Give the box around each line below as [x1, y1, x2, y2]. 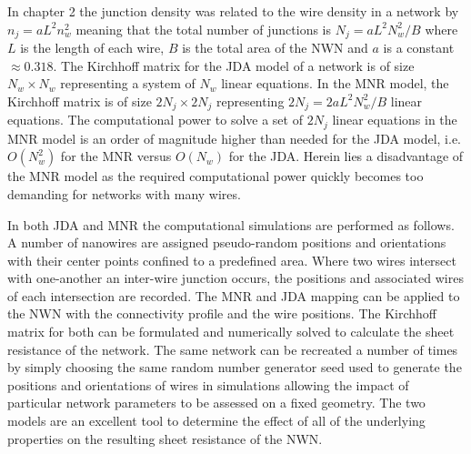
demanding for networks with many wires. [7, 184, 241, 203]
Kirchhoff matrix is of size [7, 91, 152, 110]
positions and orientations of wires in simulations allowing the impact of [7, 375, 409, 394]
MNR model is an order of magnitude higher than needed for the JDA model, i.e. [7, 128, 461, 147]
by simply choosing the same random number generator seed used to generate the [7, 358, 462, 377]
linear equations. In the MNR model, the [221, 74, 449, 93]
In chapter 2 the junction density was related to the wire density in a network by [7, 2, 459, 20]
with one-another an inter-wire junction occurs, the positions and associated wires [7, 268, 464, 288]
